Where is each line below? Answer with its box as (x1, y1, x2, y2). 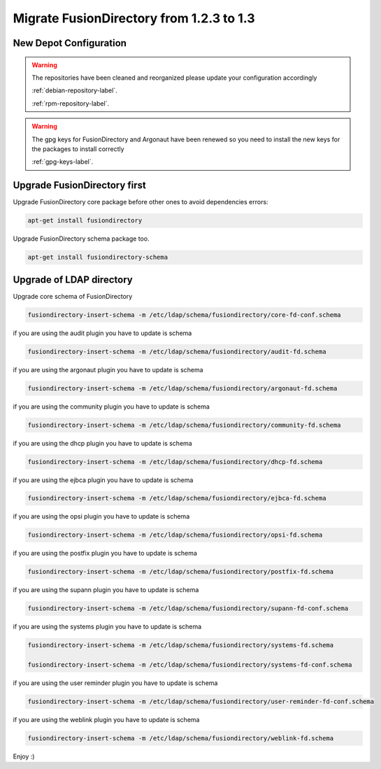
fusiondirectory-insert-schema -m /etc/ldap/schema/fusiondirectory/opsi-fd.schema (27, 531, 323, 539)
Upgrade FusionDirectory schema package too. (13, 234, 150, 243)
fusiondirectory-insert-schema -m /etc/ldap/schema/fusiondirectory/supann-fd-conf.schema (27, 605, 349, 612)
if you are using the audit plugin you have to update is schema (13, 329, 192, 337)
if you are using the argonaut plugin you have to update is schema (13, 365, 203, 374)
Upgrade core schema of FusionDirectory (13, 292, 133, 300)
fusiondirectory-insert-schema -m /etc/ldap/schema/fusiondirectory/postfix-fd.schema (27, 567, 334, 576)
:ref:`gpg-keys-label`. (31, 157, 94, 166)
